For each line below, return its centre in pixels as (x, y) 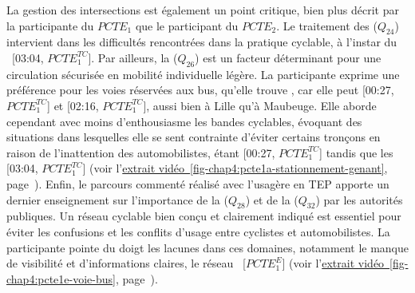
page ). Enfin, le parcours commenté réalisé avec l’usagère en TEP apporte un (198, 183)
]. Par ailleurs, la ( (133, 57)
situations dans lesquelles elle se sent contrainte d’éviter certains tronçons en (194, 137)
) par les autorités (359, 199)
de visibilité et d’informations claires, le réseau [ (126, 263)
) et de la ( (272, 199)
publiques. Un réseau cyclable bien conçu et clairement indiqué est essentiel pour (204, 216)
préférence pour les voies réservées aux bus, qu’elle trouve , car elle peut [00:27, (200, 90)
